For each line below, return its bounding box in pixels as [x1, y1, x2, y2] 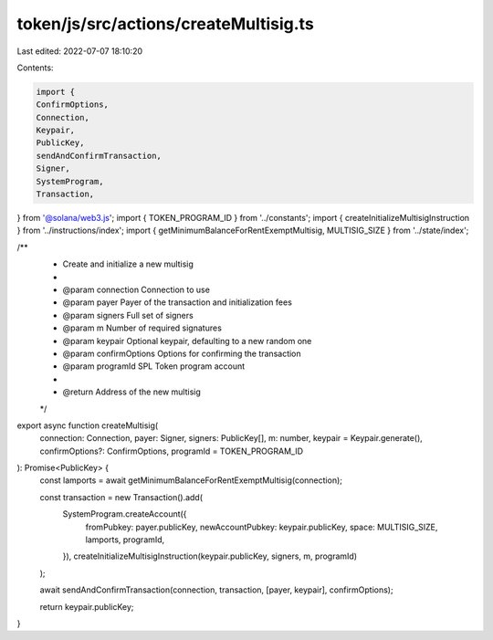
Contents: [16, 62, 54, 73]
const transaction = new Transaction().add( [39, 491, 204, 502]
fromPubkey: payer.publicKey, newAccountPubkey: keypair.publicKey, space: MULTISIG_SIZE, [85, 521, 438, 532]
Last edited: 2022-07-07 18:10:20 [16, 46, 143, 57]
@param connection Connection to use [62, 284, 210, 295]
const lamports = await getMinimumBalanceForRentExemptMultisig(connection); [39, 475, 342, 486]
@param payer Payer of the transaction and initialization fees [62, 297, 292, 308]
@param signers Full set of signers [62, 310, 194, 320]
